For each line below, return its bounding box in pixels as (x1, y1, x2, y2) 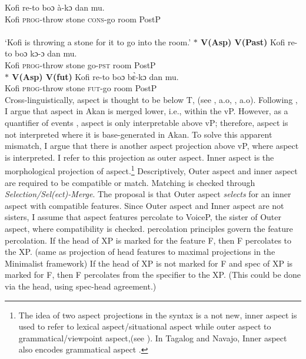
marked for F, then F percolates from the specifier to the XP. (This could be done (5, 268, 301, 281)
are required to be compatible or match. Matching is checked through (5, 176, 255, 188)
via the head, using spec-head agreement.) (5, 280, 157, 292)
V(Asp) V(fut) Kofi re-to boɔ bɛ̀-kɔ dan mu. (12, 70, 179, 82)
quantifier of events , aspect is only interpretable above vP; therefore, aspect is (5, 116, 288, 128)
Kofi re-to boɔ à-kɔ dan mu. (5, 1, 105, 13)
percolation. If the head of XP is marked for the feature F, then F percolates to (5, 234, 292, 246)
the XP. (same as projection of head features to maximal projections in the (5, 245, 275, 258)
